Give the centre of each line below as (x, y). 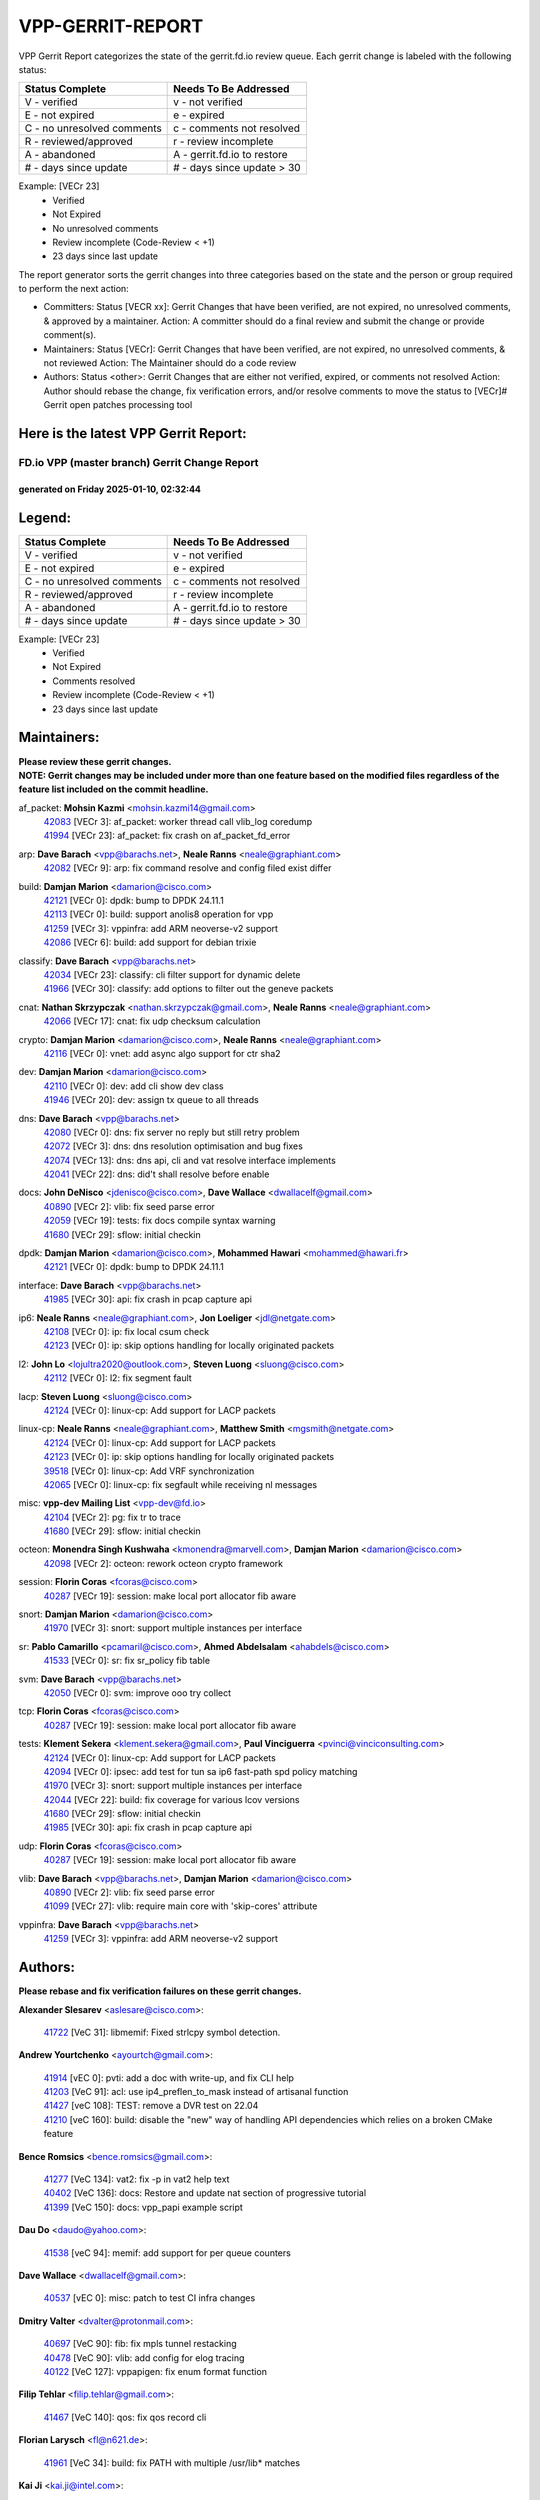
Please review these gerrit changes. (95, 761)
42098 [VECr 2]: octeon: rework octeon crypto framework (163, 1563)
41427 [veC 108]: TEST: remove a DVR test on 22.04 (151, 2106)
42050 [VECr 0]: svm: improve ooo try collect (137, 1692)
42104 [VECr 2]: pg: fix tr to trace (112, 1517)
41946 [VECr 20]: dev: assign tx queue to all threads (151, 1100)
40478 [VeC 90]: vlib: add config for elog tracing (144, 2357)
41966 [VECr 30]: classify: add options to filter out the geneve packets (188, 989)
